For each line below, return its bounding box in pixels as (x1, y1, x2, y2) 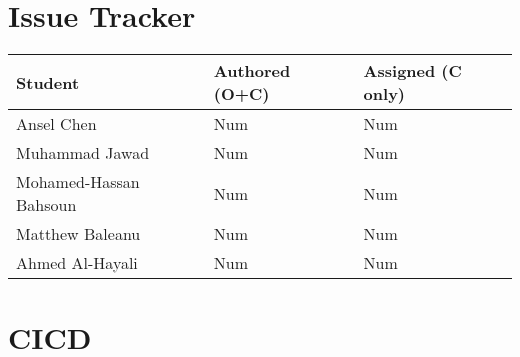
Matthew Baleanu (16, 222, 141, 246)
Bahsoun (16, 193, 77, 217)
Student (16, 70, 80, 94)
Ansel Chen (16, 112, 97, 136)
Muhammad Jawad (16, 141, 150, 165)
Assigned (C (363, 59, 462, 83)
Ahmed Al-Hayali (16, 251, 138, 275)
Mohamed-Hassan (16, 170, 140, 194)
